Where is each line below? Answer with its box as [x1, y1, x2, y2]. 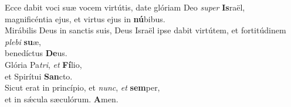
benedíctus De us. [5, 47, 67, 59]
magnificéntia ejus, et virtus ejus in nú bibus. [5, 12, 165, 25]
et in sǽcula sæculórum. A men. [5, 92, 119, 105]
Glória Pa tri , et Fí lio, [5, 58, 82, 70]
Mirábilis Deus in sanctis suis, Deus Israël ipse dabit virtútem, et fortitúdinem [5, 24, 286, 36]
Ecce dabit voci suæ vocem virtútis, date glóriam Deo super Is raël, [5, 1, 245, 13]
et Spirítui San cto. [5, 70, 73, 82]
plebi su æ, [5, 35, 41, 47]
